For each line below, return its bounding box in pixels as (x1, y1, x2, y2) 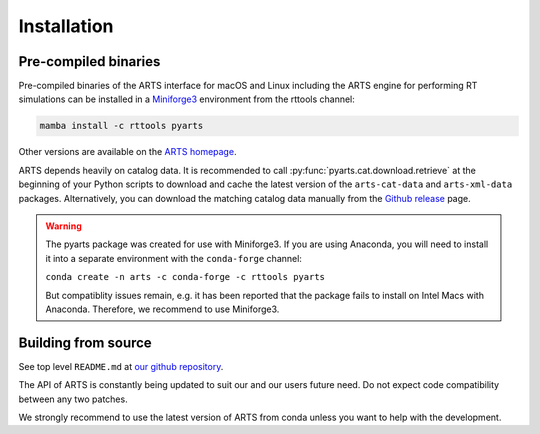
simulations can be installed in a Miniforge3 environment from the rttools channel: (18, 93, 355, 105)
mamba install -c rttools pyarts (39, 120, 204, 132)
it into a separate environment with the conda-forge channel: (45, 252, 302, 264)
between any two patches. (18, 393, 129, 405)
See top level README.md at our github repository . (18, 360, 224, 372)
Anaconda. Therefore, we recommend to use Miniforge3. (45, 303, 280, 315)
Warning (45, 220, 82, 232)
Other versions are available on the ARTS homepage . (18, 146, 237, 158)
